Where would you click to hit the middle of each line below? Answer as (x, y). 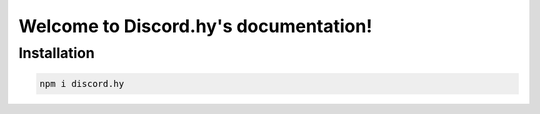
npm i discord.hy (82, 83)
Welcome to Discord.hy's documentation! (195, 26)
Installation (56, 53)
